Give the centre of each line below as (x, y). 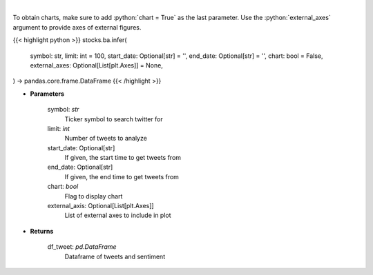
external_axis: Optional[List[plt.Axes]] (101, 206)
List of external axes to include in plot (118, 215)
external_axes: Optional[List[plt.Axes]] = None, (97, 65)
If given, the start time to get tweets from (123, 158)
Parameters (47, 94)
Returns (42, 231)
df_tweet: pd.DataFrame (82, 247)
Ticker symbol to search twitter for (114, 119)
